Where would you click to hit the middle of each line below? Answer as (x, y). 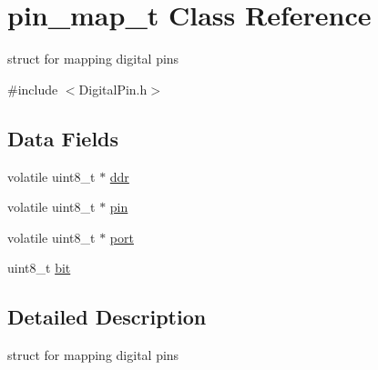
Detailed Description (107, 317)
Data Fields (63, 138)
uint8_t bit (39, 268)
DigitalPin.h (113, 89)
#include (33, 89)
